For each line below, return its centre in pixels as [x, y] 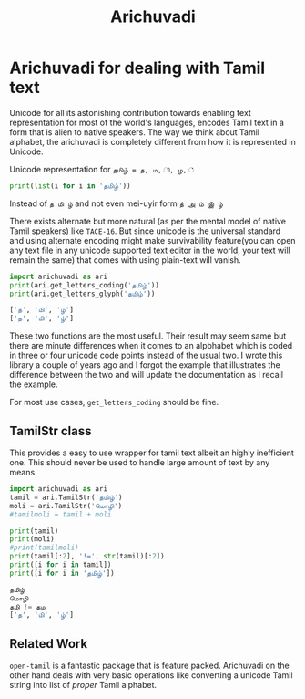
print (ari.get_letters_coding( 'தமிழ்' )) [84, 285]
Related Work [49, 644]
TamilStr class [51, 431]
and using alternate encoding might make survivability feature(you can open [152, 240]
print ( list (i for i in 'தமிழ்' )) [70, 186]
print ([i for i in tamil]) [61, 565]
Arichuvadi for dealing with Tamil [137, 68]
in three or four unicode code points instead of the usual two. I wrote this [146, 355]
